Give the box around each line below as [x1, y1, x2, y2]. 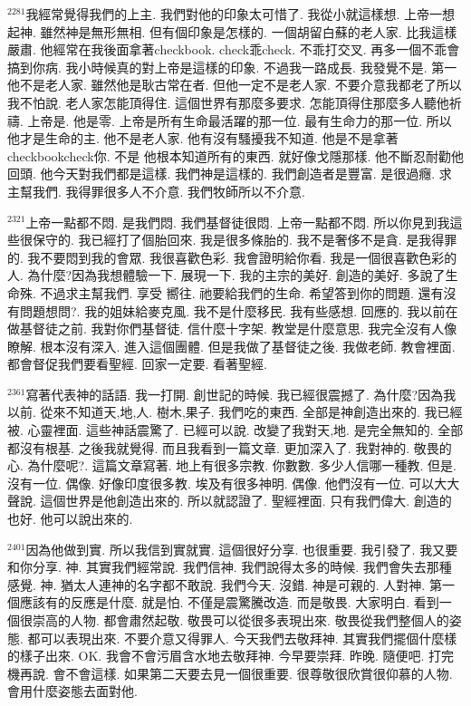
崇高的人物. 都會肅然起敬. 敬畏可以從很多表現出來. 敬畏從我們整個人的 [32, 611, 449, 629]
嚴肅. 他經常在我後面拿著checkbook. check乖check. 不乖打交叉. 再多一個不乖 [7, 40, 447, 59]
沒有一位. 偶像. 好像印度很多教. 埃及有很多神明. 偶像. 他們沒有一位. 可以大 [7, 473, 447, 492]
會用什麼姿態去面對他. [7, 682, 138, 701]
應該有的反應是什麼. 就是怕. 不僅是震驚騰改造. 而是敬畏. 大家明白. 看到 [19, 593, 439, 612]
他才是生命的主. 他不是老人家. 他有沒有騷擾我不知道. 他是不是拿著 [7, 129, 399, 148]
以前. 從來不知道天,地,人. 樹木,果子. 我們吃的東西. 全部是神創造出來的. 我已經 [7, 402, 463, 421]
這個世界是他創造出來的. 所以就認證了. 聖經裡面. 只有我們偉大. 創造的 [40, 491, 452, 510]
